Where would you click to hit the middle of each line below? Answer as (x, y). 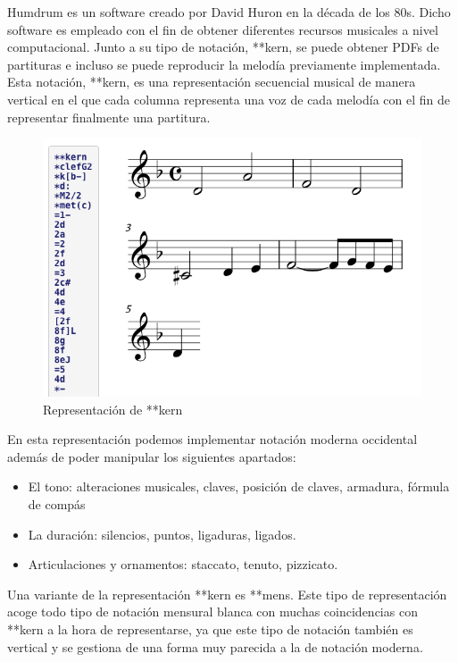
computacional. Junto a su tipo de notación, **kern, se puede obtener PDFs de (223, 47)
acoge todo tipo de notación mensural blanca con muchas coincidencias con (212, 612)
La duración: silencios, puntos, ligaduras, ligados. (162, 534)
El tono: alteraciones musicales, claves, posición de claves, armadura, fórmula (239, 486)
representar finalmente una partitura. (109, 117)
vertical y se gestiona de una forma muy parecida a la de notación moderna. (215, 646)
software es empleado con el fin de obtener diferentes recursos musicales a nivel (223, 29)
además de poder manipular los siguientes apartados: (152, 456)
